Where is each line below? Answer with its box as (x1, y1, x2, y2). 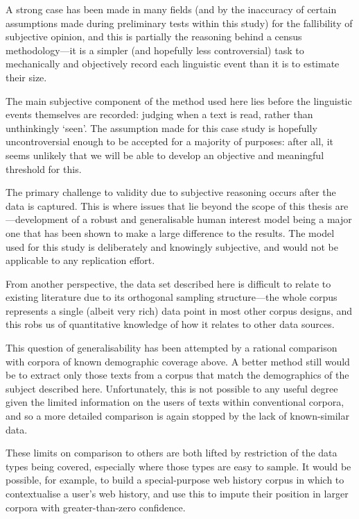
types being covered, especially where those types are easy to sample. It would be (6, 459, 351, 473)
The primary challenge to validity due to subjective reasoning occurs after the (6, 185, 336, 199)
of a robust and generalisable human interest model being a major (71, 212, 352, 226)
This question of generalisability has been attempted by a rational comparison (6, 340, 338, 355)
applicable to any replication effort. (6, 253, 155, 267)
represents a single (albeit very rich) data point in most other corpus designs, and (6, 303, 353, 318)
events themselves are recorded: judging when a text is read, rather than (6, 107, 313, 122)
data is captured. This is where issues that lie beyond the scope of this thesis (6, 198, 332, 213)
